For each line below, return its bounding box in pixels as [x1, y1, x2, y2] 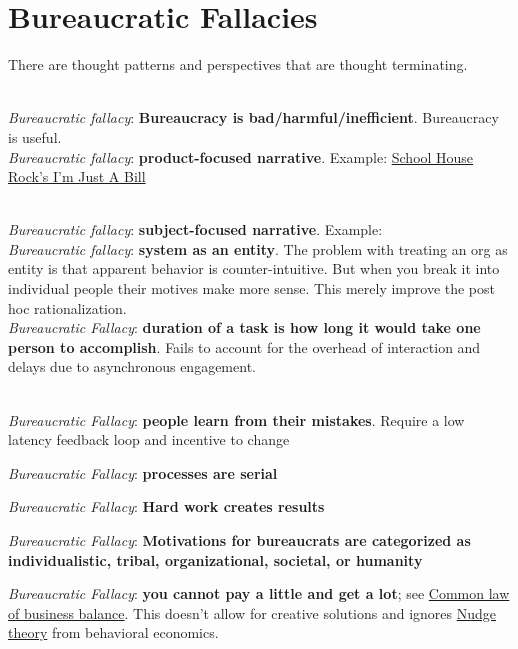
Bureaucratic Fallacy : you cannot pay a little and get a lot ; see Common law [8, 583, 510, 604]
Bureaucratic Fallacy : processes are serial [8, 462, 278, 483]
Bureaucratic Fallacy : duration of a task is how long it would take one [8, 317, 481, 338]
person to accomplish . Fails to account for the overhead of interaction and [8, 336, 481, 357]
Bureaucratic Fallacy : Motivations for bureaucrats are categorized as [8, 530, 471, 550]
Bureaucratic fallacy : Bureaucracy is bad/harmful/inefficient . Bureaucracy [8, 107, 499, 128]
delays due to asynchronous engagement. [8, 356, 256, 377]
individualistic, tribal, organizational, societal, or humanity [8, 549, 423, 570]
